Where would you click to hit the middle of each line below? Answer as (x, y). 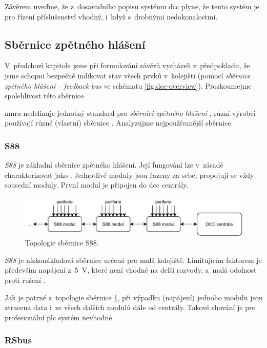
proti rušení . (25, 280)
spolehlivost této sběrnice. (45, 96)
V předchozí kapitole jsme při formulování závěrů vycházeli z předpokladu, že (127, 65)
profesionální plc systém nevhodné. (59, 317)
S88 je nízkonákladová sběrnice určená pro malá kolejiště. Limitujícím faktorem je (133, 260)
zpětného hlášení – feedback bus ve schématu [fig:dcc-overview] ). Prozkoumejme (128, 85)
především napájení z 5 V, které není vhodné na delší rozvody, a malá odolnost (131, 270)
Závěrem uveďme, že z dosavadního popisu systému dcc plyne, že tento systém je (132, 6)
